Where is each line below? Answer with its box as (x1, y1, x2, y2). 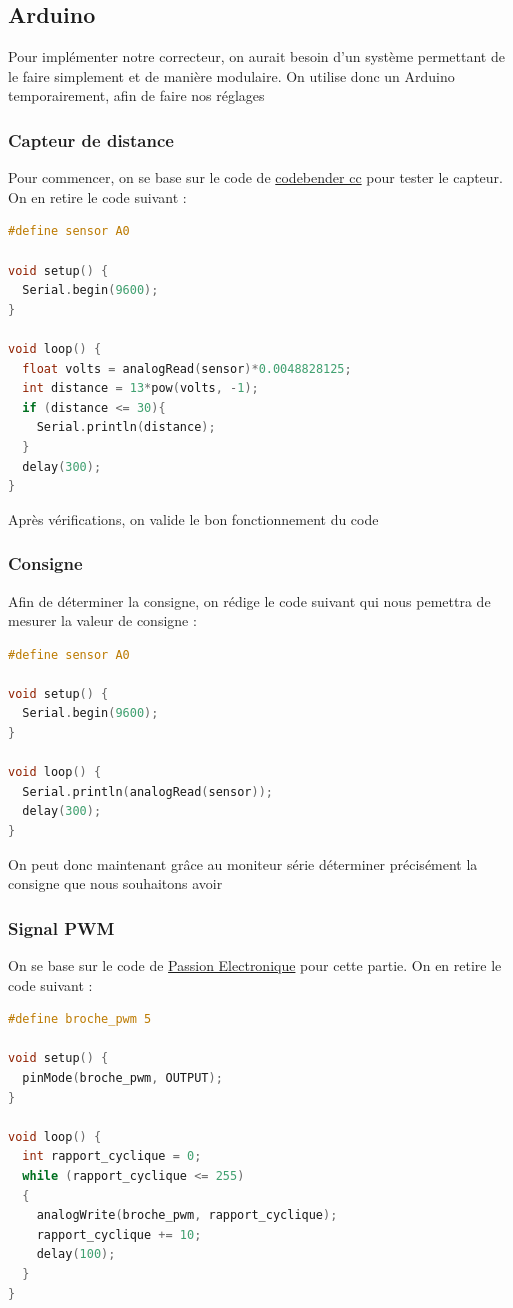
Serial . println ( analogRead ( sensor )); (22, 784, 273, 799)
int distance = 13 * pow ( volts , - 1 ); (22, 381, 259, 396)
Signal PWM (8, 915, 115, 940)
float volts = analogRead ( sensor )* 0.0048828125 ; (22, 361, 352, 376)
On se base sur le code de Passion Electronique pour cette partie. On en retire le (8, 955, 502, 976)
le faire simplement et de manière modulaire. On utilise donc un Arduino (8, 65, 455, 86)
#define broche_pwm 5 (8, 1012, 152, 1027)
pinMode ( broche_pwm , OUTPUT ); (22, 1071, 223, 1086)
